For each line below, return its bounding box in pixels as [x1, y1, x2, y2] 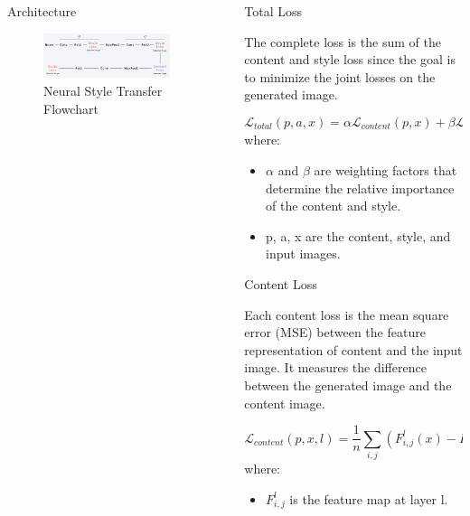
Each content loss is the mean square [244, 305, 449, 324]
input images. [266, 244, 341, 263]
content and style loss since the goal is [244, 50, 456, 69]
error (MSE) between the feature [244, 323, 426, 342]
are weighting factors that [314, 161, 457, 180]
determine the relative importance [266, 178, 455, 197]
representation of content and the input [244, 340, 463, 359]
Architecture [7, 2, 77, 20]
